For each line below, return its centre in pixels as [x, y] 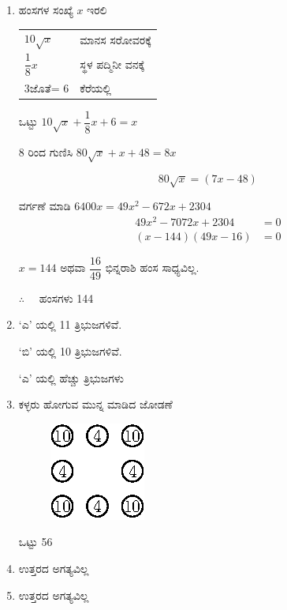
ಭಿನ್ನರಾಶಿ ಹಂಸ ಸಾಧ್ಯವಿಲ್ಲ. [152, 267]
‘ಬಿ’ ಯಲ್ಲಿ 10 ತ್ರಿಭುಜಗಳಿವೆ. [70, 350]
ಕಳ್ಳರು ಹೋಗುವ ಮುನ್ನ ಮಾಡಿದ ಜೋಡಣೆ [95, 404]
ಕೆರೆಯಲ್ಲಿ [96, 87]
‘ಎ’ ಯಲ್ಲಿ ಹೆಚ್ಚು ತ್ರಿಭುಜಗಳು [71, 377]
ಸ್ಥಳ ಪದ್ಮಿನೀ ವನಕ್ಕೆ [112, 64]
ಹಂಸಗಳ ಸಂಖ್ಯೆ [46, 9]
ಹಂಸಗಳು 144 [66, 297]
